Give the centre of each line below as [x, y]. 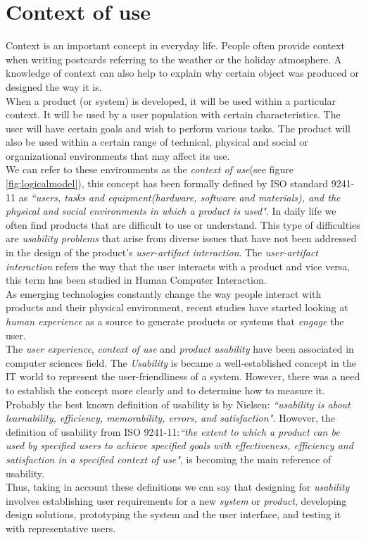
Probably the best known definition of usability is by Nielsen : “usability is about [178, 404]
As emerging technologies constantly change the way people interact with [164, 293]
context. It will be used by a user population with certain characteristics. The [173, 114]
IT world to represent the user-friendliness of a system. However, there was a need [183, 376]
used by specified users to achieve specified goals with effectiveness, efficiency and [179, 445]
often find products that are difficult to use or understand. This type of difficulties [183, 224]
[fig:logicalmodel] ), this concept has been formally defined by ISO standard [167, 183]
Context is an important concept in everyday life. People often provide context [175, 45]
